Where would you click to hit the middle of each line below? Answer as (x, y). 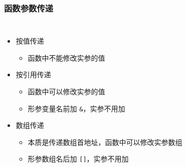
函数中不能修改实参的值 (66, 57)
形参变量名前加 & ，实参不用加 (76, 108)
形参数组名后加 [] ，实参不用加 (78, 159)
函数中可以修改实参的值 (66, 91)
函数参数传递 (29, 8)
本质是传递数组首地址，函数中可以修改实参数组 (105, 142)
